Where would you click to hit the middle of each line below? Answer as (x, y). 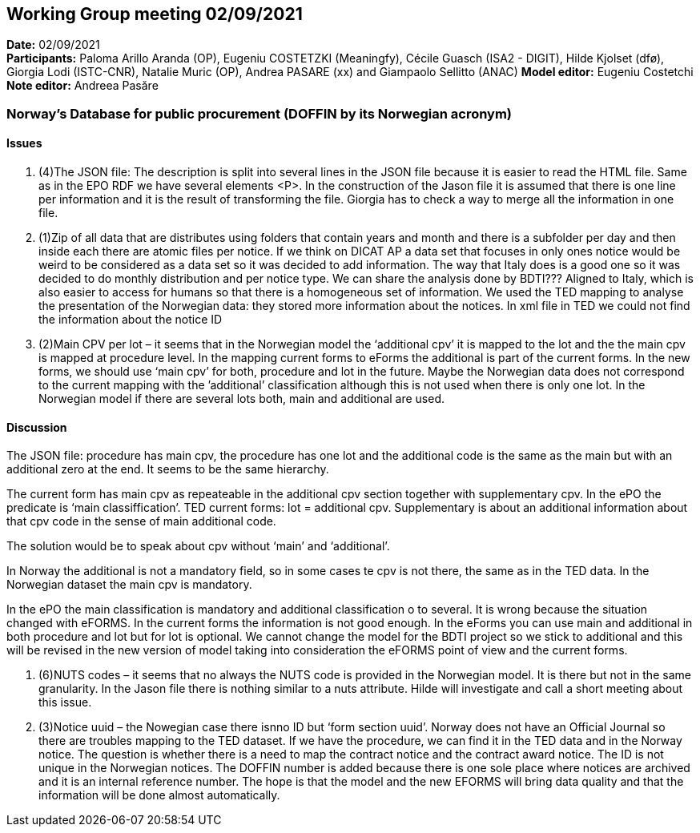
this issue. (65, 702)
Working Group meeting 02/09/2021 (155, 14)
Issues (24, 143)
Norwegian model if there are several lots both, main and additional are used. (242, 399)
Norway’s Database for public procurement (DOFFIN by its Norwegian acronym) (259, 113)
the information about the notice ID (131, 320)
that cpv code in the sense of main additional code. (141, 521)
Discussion (37, 427)
